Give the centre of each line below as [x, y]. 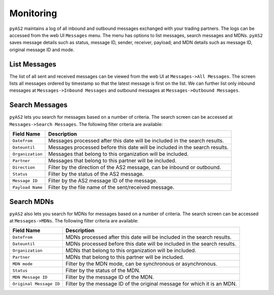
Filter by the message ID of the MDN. [110, 277]
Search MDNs [32, 201]
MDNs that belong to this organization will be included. [131, 250]
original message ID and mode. [42, 50]
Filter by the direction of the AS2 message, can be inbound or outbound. [135, 168]
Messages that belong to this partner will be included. [113, 161]
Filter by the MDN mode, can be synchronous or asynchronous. [141, 264]
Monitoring [33, 13]
